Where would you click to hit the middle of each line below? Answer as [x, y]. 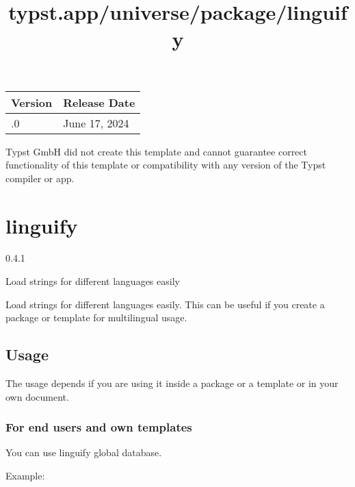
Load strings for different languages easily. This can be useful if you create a [165, 304]
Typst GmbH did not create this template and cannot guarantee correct [156, 151]
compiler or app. [40, 178]
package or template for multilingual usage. [96, 317]
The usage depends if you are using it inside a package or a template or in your [172, 383]
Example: [25, 476]
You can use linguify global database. [84, 452]
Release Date [99, 102]
